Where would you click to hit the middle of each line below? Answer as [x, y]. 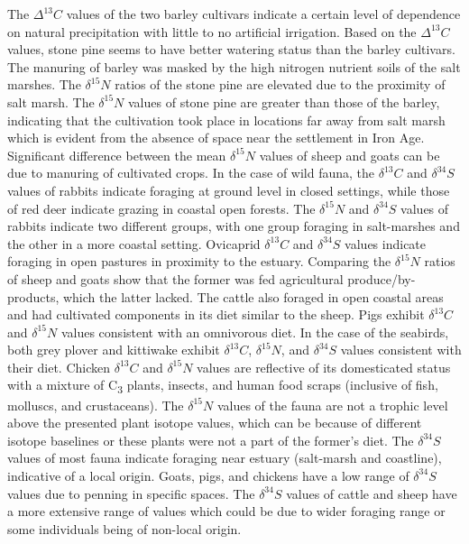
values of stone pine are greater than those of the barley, [284, 101]
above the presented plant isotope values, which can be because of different [215, 423]
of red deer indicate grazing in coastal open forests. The [161, 208]
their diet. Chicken [59, 367]
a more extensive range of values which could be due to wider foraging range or [226, 511]
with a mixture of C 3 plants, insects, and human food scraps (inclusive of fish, [223, 386]
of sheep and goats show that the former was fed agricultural [175, 278]
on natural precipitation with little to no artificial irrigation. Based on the [212, 31]
